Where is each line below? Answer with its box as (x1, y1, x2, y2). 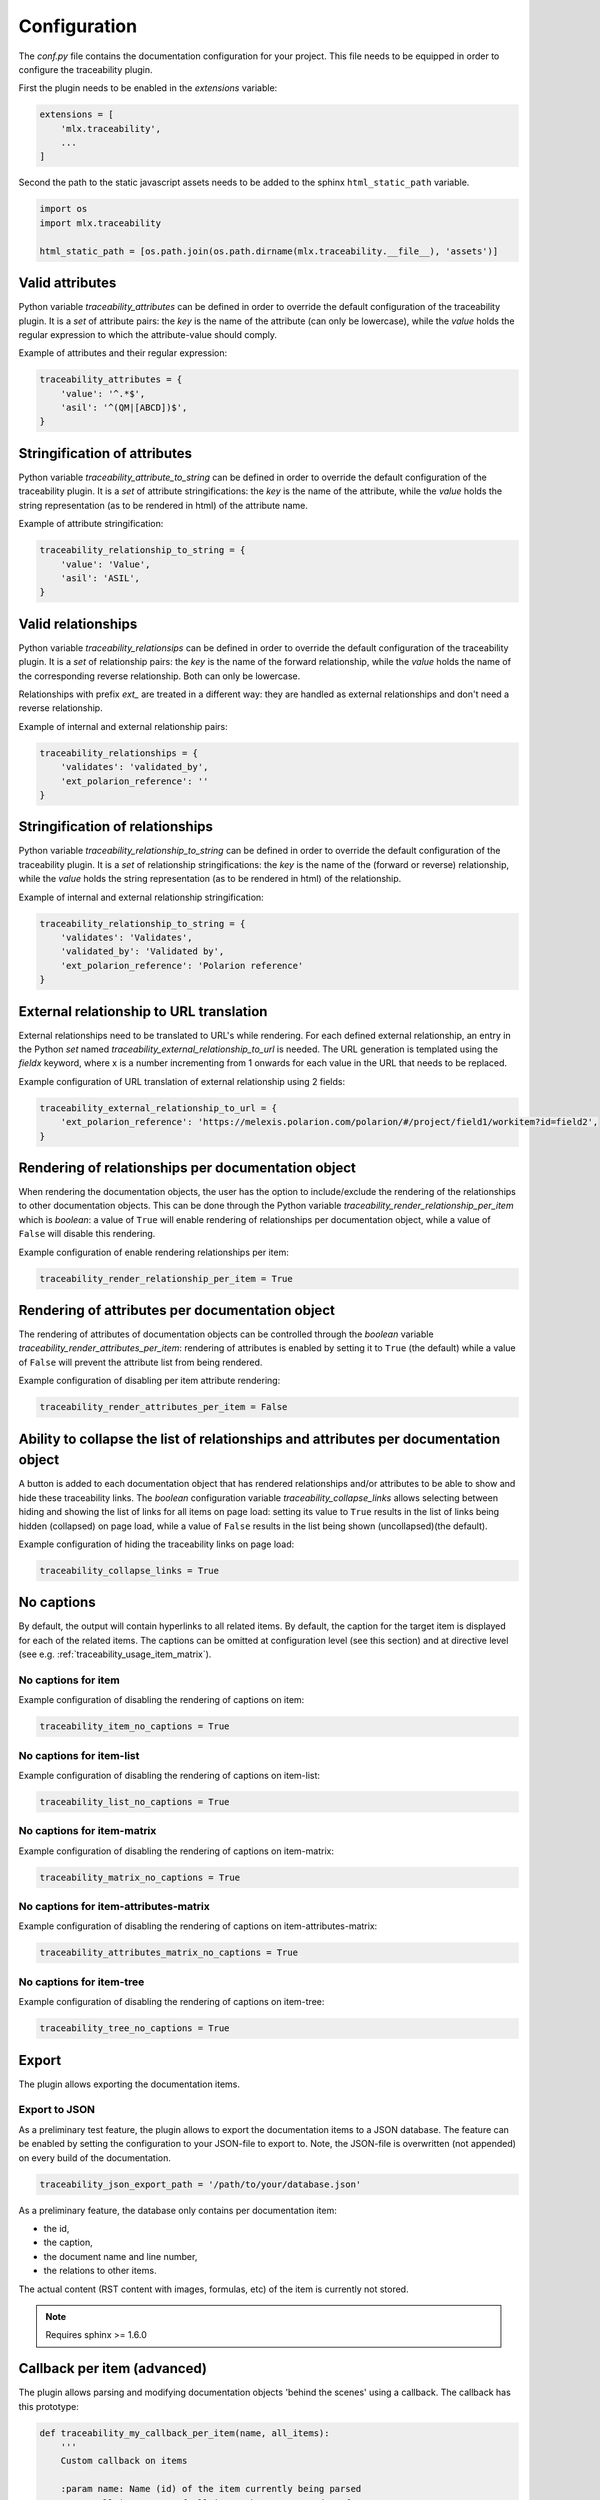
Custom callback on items (60, 2455, 188, 2467)
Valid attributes (18, 275, 117, 292)
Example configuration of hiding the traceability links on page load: (18, 1538, 295, 1550)
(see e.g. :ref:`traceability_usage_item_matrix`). (18, 1648, 212, 1660)
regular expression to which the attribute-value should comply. (18, 328, 277, 340)
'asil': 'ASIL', (60, 572, 140, 584)
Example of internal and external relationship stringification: (18, 891, 264, 903)
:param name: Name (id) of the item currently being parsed (60, 2483, 362, 2495)
